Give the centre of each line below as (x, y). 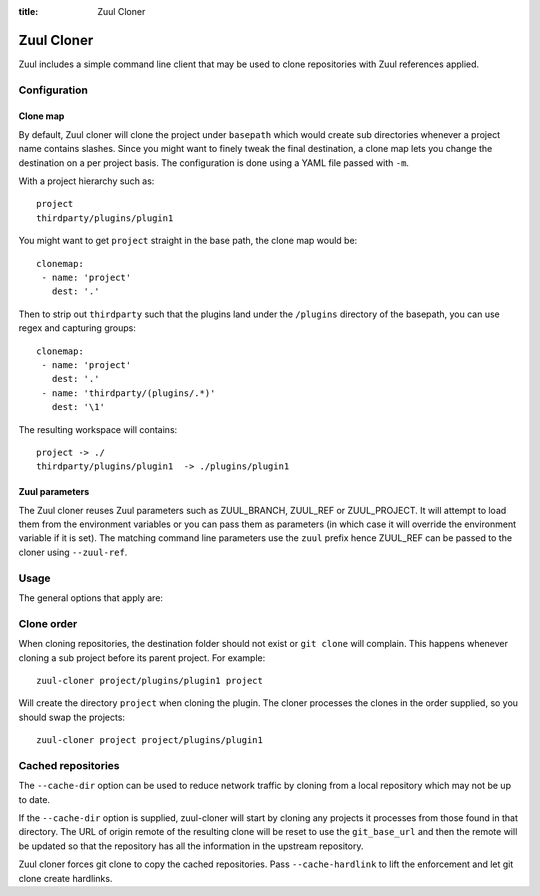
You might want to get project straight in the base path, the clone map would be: (188, 241)
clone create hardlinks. (65, 878)
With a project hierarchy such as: (86, 181)
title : (28, 11)
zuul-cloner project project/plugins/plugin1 (150, 740)
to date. (34, 799)
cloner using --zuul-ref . (73, 552)
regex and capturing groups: (77, 328)
